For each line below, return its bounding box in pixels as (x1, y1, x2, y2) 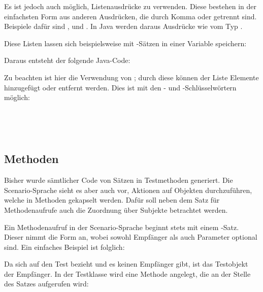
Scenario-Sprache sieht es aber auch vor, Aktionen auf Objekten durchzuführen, (4, 184, 252, 195)
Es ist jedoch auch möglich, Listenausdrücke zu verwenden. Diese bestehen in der (4, 1, 256, 11)
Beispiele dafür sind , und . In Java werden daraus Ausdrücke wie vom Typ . (4, 21, 243, 31)
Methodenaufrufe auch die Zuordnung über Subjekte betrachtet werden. (4, 204, 228, 215)
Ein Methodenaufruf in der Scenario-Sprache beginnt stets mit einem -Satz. (4, 221, 239, 232)
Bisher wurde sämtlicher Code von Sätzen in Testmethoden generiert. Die (4, 175, 233, 185)
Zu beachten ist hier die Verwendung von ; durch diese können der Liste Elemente (4, 72, 259, 82)
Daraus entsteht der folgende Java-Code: (4, 55, 130, 66)
